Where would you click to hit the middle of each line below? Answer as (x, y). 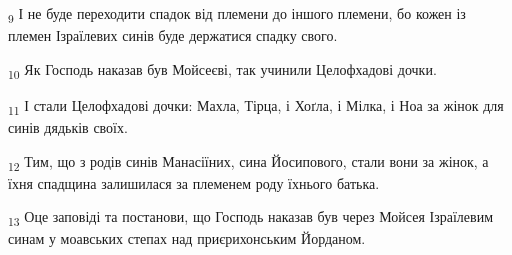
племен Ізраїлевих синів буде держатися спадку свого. (173, 35)
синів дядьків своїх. (68, 126)
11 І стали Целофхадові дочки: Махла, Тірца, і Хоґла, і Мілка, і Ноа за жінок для (256, 106)
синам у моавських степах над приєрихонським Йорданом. (187, 238)
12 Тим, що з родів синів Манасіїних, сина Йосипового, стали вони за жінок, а (248, 162)
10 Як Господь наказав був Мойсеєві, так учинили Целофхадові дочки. (222, 70)
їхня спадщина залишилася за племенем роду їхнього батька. (194, 182)
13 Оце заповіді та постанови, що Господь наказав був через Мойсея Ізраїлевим (251, 218)
